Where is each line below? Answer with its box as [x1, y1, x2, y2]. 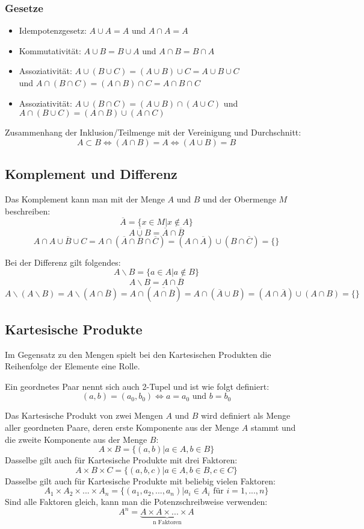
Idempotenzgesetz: [19, 24, 87, 37]
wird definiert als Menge [200, 409, 291, 422]
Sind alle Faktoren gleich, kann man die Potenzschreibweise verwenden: [5, 495, 268, 508]
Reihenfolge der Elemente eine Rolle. [5, 360, 140, 372]
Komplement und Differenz [5, 164, 177, 183]
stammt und [250, 421, 296, 433]
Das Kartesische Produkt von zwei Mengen [5, 409, 163, 422]
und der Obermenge [203, 192, 276, 205]
